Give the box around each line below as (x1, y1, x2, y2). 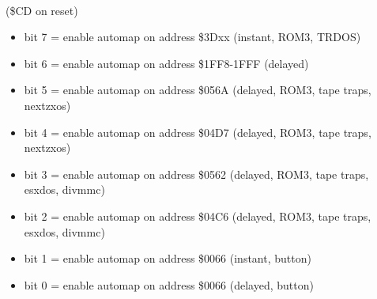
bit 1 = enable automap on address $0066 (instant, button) (24, 250, 311, 267)
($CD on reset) (6, 2, 78, 18)
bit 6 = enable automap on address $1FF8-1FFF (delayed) (24, 55, 309, 71)
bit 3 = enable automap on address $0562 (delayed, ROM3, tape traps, (24, 165, 369, 182)
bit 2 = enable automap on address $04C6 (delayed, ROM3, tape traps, (24, 207, 371, 224)
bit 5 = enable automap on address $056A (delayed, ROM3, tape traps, (24, 81, 371, 98)
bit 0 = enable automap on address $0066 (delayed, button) (24, 276, 314, 293)
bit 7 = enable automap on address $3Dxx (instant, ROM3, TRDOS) (24, 28, 361, 45)
